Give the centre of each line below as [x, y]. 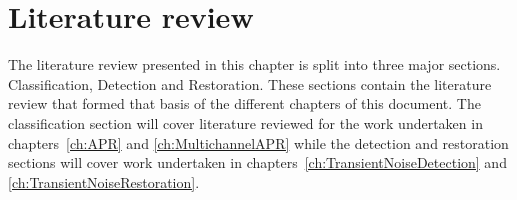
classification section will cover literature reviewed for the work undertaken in [245, 122]
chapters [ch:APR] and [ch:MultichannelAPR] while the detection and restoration [258, 142]
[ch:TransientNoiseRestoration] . [104, 181]
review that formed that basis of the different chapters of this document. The [244, 103]
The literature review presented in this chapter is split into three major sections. [254, 64]
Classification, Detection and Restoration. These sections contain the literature [250, 83]
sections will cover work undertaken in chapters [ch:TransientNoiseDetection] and [257, 162]
